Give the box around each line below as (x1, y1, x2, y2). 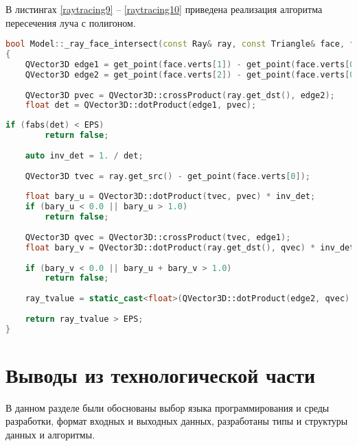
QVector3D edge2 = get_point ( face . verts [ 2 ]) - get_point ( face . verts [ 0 (25, 69, 355, 80)
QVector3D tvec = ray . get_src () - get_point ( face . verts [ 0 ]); (25, 171, 311, 181)
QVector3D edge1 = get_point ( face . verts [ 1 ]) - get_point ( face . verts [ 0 (25, 59, 355, 69)
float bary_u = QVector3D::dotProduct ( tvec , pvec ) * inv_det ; (25, 191, 316, 202)
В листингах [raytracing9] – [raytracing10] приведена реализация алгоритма (5, 2, 323, 16)
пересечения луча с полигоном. (5, 15, 136, 30)
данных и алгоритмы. (5, 427, 95, 441)
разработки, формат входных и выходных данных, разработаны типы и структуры (5, 414, 348, 428)
